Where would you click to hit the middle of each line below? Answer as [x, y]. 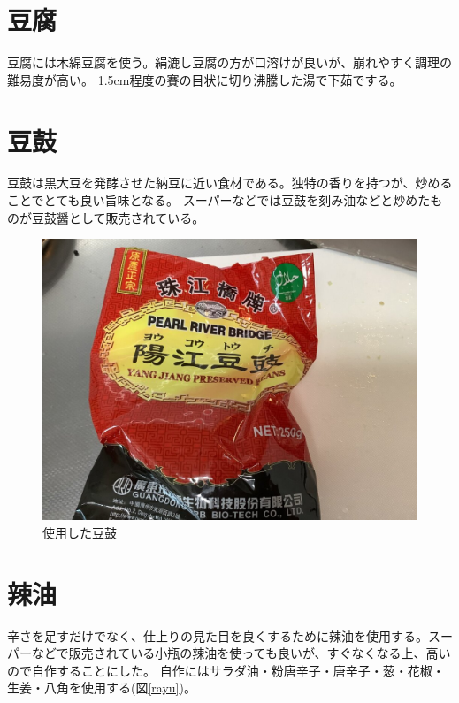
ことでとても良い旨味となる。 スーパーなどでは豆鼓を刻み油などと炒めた [219, 200]
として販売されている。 [137, 217]
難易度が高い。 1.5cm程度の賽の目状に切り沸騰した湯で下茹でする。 [205, 79]
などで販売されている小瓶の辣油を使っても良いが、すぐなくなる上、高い [241, 653]
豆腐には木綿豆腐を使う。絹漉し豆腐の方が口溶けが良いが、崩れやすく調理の [229, 62]
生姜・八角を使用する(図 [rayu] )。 [102, 688]
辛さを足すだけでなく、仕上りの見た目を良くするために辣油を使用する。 [218, 635]
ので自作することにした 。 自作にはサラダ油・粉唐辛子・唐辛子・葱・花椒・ [226, 670]
